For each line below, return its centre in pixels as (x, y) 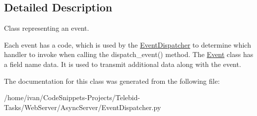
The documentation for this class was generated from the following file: (112, 81)
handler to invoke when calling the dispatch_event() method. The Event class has (129, 54)
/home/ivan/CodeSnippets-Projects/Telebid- (72, 97)
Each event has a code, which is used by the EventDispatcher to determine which (128, 44)
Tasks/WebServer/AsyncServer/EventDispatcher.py (83, 107)
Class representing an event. (47, 28)
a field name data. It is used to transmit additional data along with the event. (123, 64)
